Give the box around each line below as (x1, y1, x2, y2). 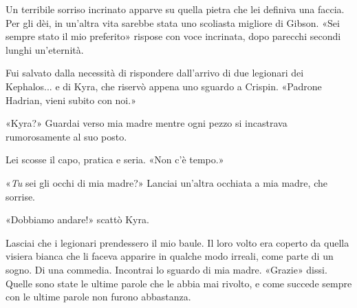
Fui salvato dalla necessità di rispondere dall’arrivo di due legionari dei (6, 65, 304, 80)
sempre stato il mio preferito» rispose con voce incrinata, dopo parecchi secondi (6, 29, 341, 43)
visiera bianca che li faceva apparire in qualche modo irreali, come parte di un (6, 249, 334, 263)
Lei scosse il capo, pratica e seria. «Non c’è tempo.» (6, 152, 224, 167)
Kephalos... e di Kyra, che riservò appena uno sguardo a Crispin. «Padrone (6, 79, 322, 93)
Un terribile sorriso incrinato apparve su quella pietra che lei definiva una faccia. (6, 2, 345, 16)
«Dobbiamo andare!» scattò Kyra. (6, 212, 149, 227)
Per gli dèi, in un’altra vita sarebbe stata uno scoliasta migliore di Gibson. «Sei (6, 15, 340, 30)
